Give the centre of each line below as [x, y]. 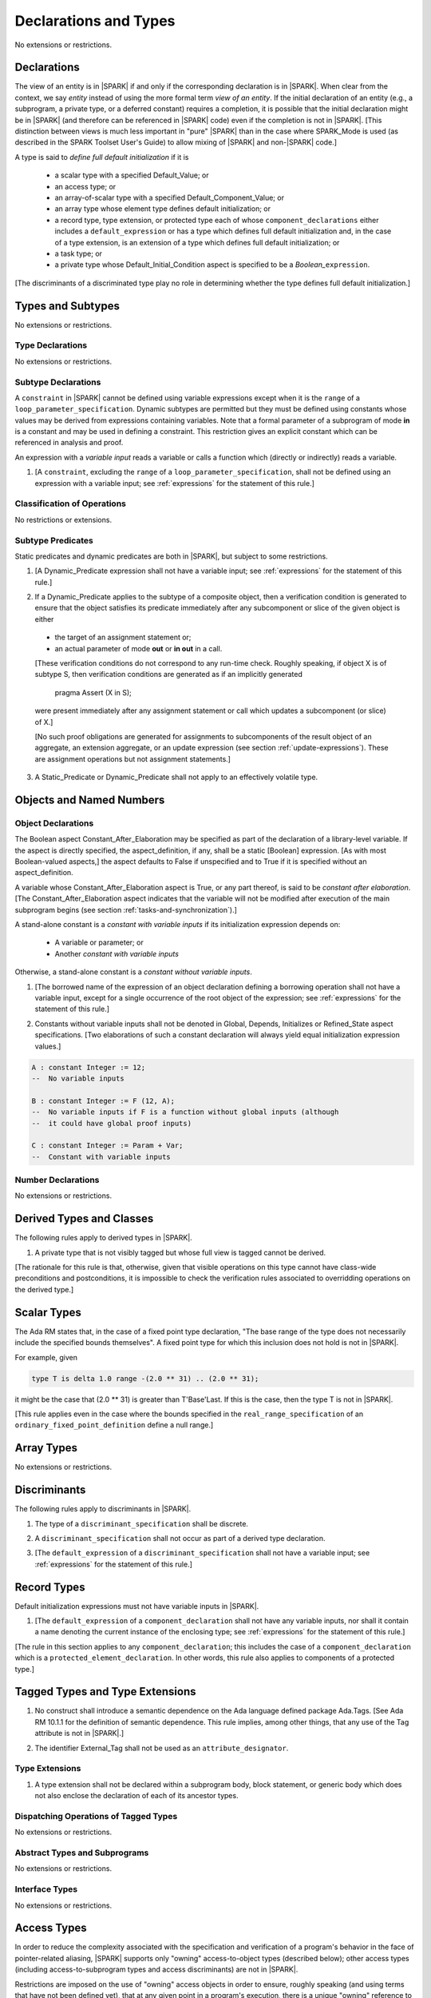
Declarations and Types [95, 21]
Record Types [50, 1587]
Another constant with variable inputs [117, 953]
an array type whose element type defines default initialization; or [163, 209]
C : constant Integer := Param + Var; [107, 1146]
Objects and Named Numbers [90, 800]
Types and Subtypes [67, 306]
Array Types [46, 1448]
